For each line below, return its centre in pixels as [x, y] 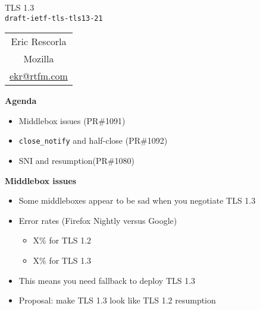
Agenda [21, 101]
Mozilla [39, 59]
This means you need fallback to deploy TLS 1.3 [107, 280]
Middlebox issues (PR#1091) [72, 120]
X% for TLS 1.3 [62, 260]
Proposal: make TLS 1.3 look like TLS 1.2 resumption [117, 300]
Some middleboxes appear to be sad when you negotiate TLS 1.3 [137, 200]
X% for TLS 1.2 [62, 240]
